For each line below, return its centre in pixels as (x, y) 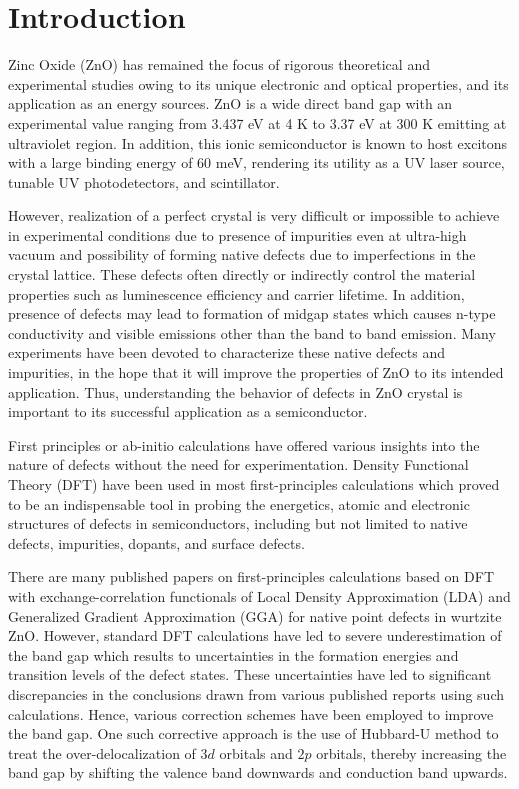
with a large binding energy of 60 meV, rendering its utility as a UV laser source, (256, 162)
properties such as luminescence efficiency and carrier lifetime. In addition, (236, 293)
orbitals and (256, 752)
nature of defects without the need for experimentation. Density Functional (238, 464)
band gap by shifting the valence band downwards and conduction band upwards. (258, 772)
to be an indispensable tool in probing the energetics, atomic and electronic (239, 503)
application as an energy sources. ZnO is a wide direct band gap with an (230, 103)
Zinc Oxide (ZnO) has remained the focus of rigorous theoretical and (219, 64)
